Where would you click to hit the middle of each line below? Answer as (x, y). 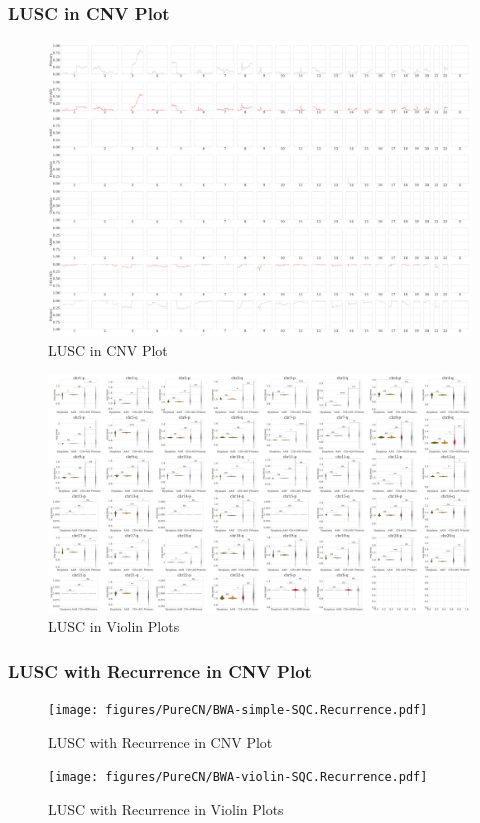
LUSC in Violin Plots (114, 626)
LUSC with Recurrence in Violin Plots (166, 809)
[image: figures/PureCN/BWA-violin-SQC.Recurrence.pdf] (238, 777)
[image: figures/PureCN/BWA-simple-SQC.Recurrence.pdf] (238, 710)
